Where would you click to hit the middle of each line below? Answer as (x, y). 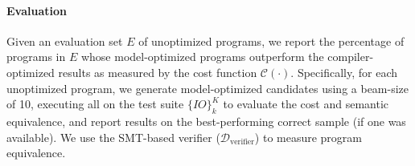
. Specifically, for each (344, 72)
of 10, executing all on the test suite (95, 104)
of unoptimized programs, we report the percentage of (271, 40)
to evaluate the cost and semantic (306, 104)
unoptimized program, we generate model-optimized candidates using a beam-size (208, 88)
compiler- (351, 57)
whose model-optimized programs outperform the (202, 57)
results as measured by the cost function (158, 72)
